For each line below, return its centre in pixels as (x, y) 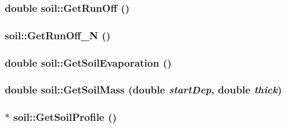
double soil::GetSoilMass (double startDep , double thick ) (143, 90)
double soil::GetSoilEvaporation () (88, 62)
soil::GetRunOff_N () (58, 35)
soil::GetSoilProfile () (65, 117)
